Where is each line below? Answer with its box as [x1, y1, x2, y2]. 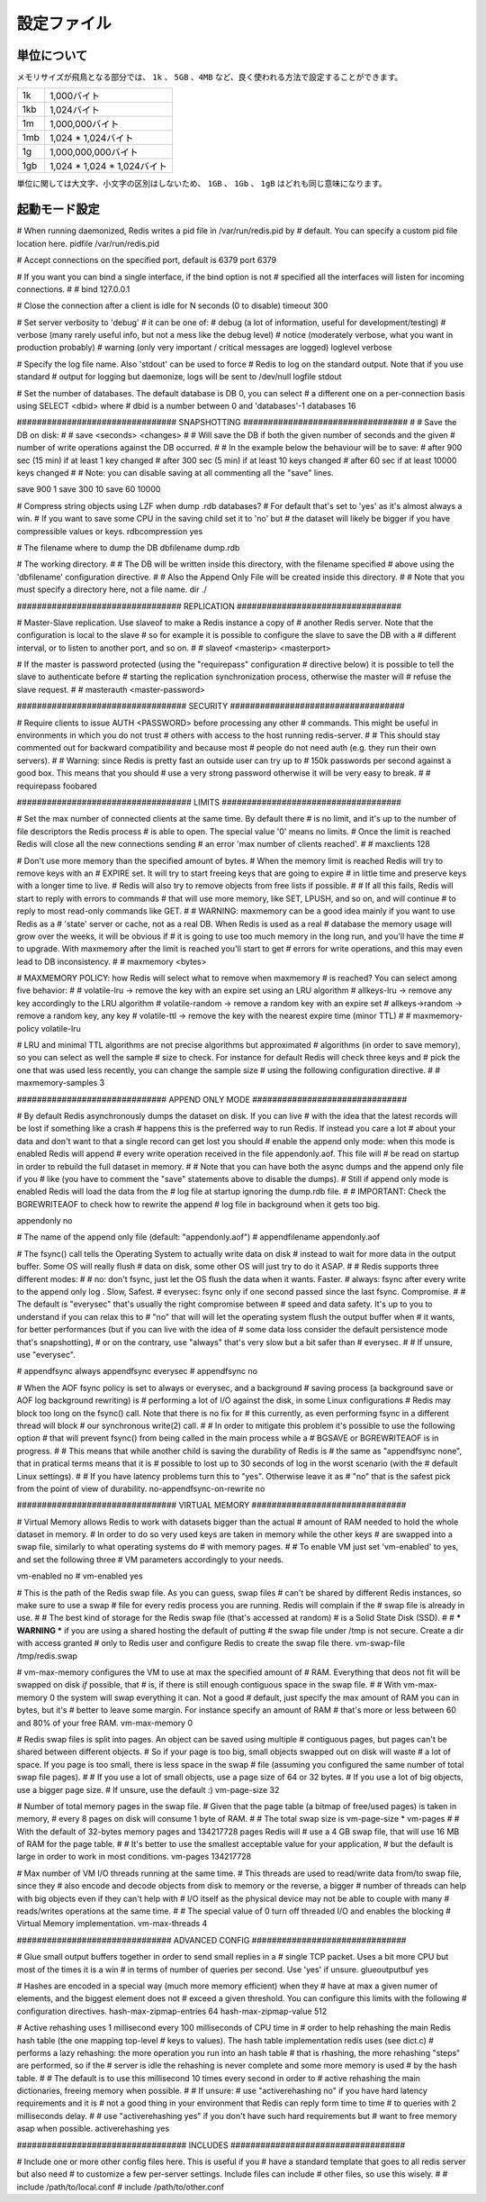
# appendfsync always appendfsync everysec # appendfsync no [16, 1366, 258, 1377]
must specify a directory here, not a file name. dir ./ [16, 584, 207, 595]
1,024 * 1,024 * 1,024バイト [49, 160, 168, 173]
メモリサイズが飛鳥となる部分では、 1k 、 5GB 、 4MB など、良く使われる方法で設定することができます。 [16, 72, 403, 83]
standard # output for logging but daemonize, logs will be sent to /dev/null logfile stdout [16, 371, 342, 382]
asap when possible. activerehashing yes [16, 2123, 170, 2134]
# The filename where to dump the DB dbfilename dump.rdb [16, 541, 240, 553]
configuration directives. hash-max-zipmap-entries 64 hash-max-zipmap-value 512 [16, 2006, 328, 2016]
